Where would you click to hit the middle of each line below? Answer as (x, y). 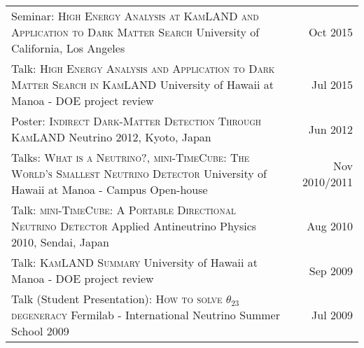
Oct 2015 (330, 32)
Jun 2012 (330, 129)
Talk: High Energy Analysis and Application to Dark (143, 68)
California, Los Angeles (68, 48)
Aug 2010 (330, 226)
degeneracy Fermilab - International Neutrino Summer (146, 315)
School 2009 (40, 331)
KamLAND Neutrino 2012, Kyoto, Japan (111, 137)
